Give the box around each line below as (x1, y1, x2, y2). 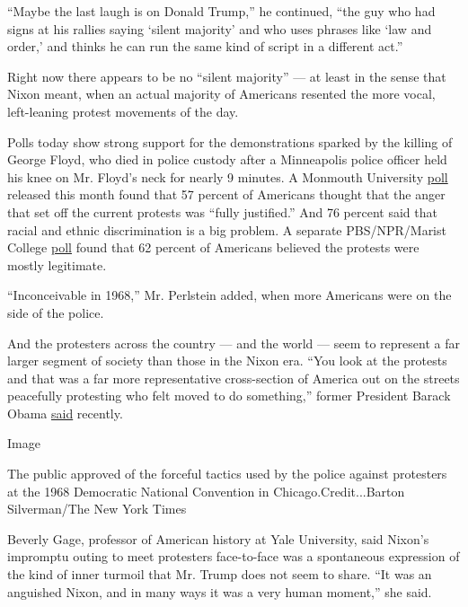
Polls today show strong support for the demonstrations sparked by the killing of (7, 132, 453, 151)
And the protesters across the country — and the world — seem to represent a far (7, 333, 460, 352)
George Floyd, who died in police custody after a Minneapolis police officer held (7, 150, 447, 169)
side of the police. (7, 303, 104, 321)
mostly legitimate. (7, 255, 107, 274)
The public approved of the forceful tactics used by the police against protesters (7, 464, 447, 483)
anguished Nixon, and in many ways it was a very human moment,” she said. (7, 582, 432, 601)
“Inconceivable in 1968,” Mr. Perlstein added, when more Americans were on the (7, 286, 452, 304)
